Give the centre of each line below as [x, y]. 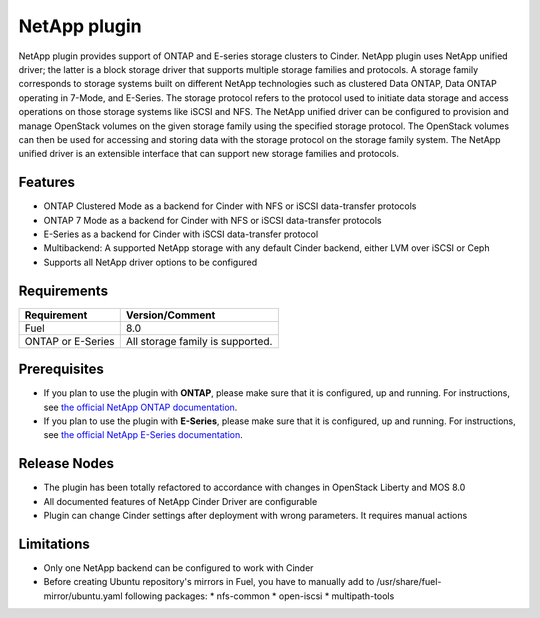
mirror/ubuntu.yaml [83, 596]
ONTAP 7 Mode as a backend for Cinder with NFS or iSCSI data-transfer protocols [212, 220]
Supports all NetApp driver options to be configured [150, 262]
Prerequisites [61, 369]
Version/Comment [170, 315]
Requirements [63, 290]
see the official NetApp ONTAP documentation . [140, 407]
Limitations [54, 543]
